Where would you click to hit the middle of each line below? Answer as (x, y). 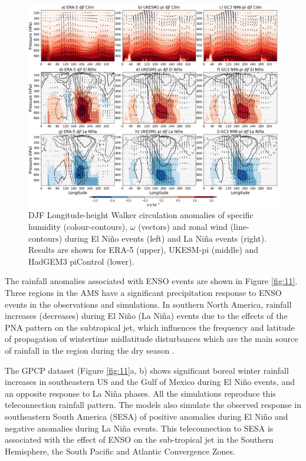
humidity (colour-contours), (78, 227)
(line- (240, 227)
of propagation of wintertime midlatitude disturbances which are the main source (152, 339)
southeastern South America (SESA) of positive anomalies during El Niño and (147, 416)
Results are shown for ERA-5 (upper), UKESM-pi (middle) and (144, 250)
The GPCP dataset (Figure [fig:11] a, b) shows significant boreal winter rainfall (147, 370)
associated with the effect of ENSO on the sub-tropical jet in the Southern (139, 439)
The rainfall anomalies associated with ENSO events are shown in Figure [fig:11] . (151, 281)
